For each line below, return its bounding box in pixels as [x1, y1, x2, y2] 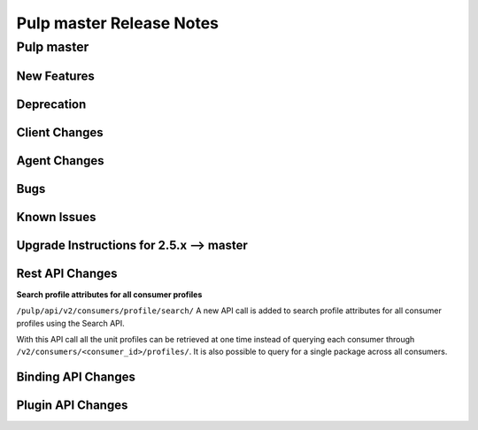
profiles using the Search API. [16, 318, 126, 328]
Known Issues [16, 209, 96, 225]
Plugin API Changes [16, 398, 128, 413]
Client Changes [16, 125, 104, 140]
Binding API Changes [16, 370, 136, 385]
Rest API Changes [16, 265, 119, 280]
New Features [16, 68, 95, 83]
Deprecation [16, 96, 87, 111]
